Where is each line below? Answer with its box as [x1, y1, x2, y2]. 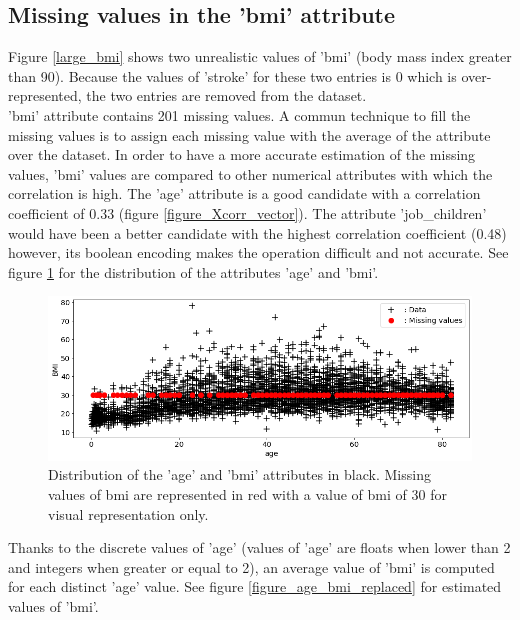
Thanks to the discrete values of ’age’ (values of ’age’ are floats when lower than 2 [8, 537, 511, 558]
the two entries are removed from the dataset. [86, 85, 367, 106]
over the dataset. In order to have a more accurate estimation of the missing [8, 144, 476, 165]
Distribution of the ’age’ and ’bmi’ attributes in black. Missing [48, 464, 431, 485]
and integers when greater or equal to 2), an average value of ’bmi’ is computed [8, 556, 495, 577]
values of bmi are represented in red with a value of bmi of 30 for [48, 483, 447, 504]
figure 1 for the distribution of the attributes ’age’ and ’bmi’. [8, 261, 379, 282]
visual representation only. [48, 503, 209, 524]
